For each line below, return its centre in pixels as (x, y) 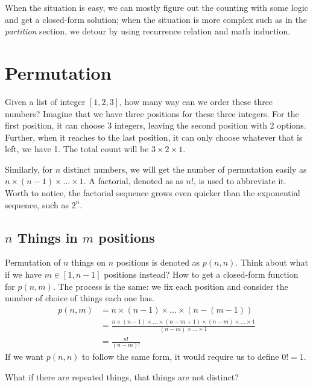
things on (89, 262)
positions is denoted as (158, 262)
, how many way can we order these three (196, 101)
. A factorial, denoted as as (133, 181)
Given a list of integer (45, 101)
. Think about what (272, 262)
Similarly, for (29, 169)
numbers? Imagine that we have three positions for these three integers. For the (152, 113)
